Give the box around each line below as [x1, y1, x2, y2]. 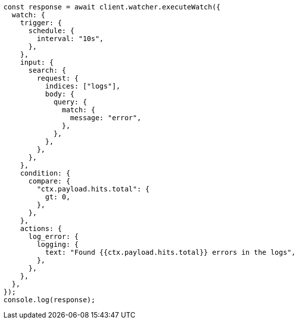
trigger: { [20, 19, 62, 27]
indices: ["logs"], [45, 82, 121, 90]
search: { [28, 66, 66, 74]
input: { [20, 58, 54, 66]
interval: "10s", [37, 35, 104, 43]
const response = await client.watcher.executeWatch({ [3, 3, 221, 11]
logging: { [37, 240, 79, 248]
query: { [53, 98, 87, 106]
